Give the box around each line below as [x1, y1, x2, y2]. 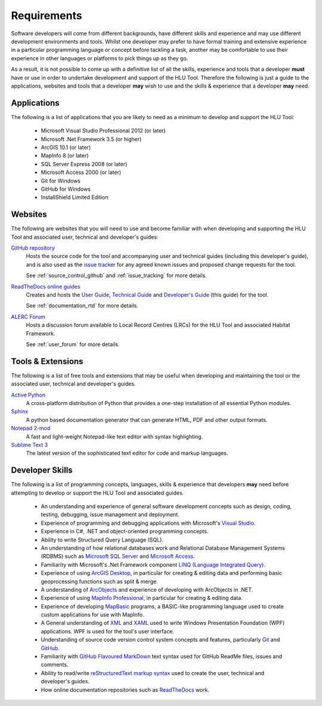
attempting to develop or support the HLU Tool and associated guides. [11, 489, 184, 496]
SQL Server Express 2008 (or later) [41, 160, 128, 167]
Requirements [11, 9, 83, 22]
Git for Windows [41, 177, 80, 184]
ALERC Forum [11, 313, 46, 320]
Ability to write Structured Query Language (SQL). [41, 536, 164, 543]
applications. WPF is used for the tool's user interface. [41, 627, 175, 635]
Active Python [11, 391, 46, 399]
